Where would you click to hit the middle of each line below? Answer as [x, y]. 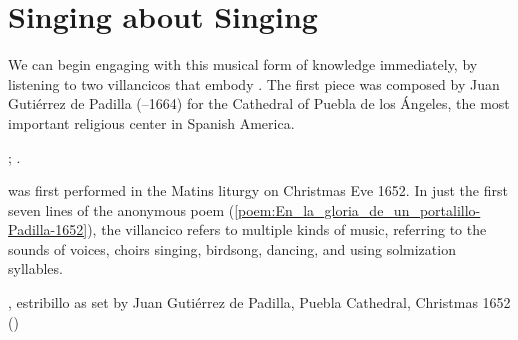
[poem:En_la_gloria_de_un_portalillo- [357, 209]
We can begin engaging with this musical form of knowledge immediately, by [243, 64]
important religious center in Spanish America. [151, 122]
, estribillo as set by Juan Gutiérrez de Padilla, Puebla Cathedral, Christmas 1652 [259, 302]
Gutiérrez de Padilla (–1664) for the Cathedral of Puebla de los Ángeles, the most [259, 103]
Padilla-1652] [48, 229]
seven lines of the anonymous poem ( [121, 209]
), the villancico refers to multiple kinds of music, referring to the [287, 229]
